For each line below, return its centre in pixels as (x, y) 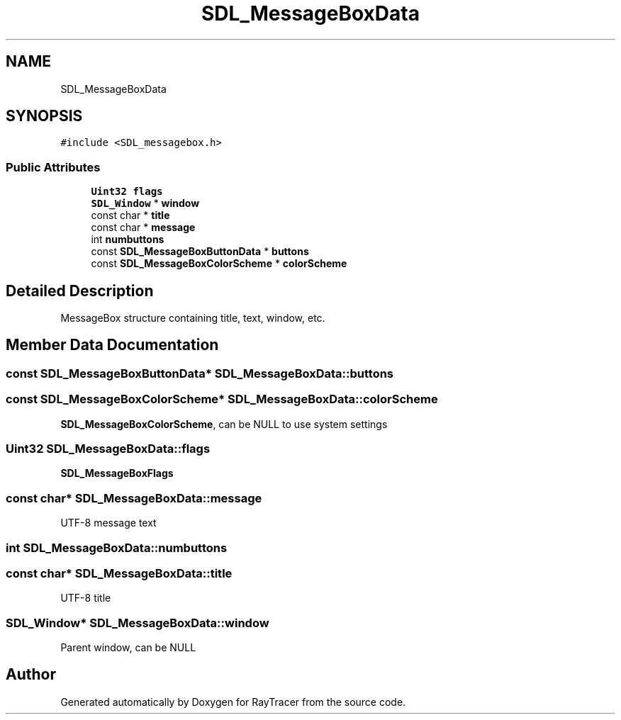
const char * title (130, 215)
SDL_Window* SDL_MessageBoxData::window (138, 623)
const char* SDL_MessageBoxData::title (119, 573)
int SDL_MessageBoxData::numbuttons (117, 547)
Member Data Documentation (112, 345)
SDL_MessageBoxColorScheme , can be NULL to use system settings (224, 424)
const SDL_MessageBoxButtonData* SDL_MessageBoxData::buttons (200, 373)
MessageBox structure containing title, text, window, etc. (193, 318)
